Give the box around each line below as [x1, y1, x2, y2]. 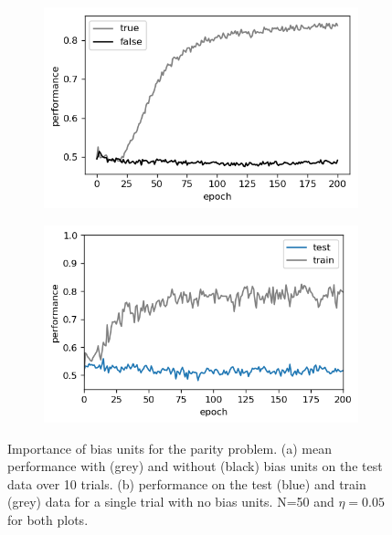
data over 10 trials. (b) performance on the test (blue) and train [7, 474, 366, 493]
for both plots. [7, 510, 89, 530]
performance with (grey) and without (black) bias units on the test [7, 456, 383, 476]
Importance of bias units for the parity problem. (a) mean [7, 438, 332, 457]
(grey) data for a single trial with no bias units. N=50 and [7, 492, 334, 511]
